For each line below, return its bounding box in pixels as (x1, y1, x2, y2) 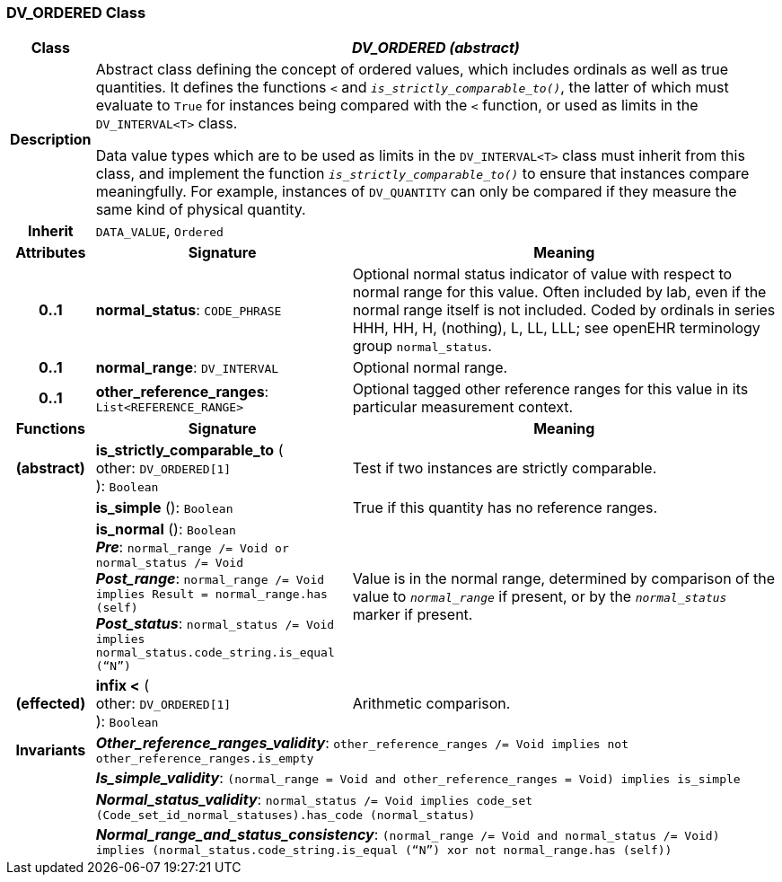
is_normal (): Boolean (95, 520, 236, 539)
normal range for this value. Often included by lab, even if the (352, 283, 767, 302)
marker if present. (352, 605, 473, 624)
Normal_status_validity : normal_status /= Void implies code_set (95, 790, 533, 809)
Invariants (15, 740, 86, 759)
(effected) (15, 694, 86, 713)
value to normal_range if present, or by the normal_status (352, 587, 727, 606)
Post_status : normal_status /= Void (95, 614, 335, 633)
